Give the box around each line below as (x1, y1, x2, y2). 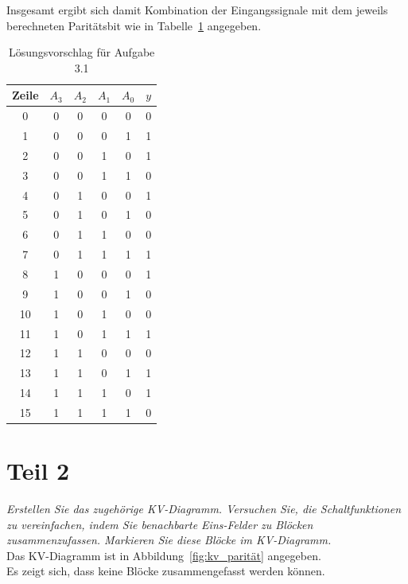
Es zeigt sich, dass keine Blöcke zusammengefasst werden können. (6, 563, 325, 579)
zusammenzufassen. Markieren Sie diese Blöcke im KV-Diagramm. (6, 531, 332, 548)
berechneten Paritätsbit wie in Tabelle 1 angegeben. (6, 17, 262, 33)
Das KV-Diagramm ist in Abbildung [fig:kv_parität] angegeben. (6, 547, 321, 563)
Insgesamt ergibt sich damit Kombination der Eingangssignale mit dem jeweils (6, 2, 388, 18)
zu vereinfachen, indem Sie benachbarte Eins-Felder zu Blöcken (6, 516, 313, 532)
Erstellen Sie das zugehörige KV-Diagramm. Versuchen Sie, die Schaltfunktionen (6, 500, 402, 517)
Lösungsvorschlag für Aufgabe (8, 44, 155, 60)
